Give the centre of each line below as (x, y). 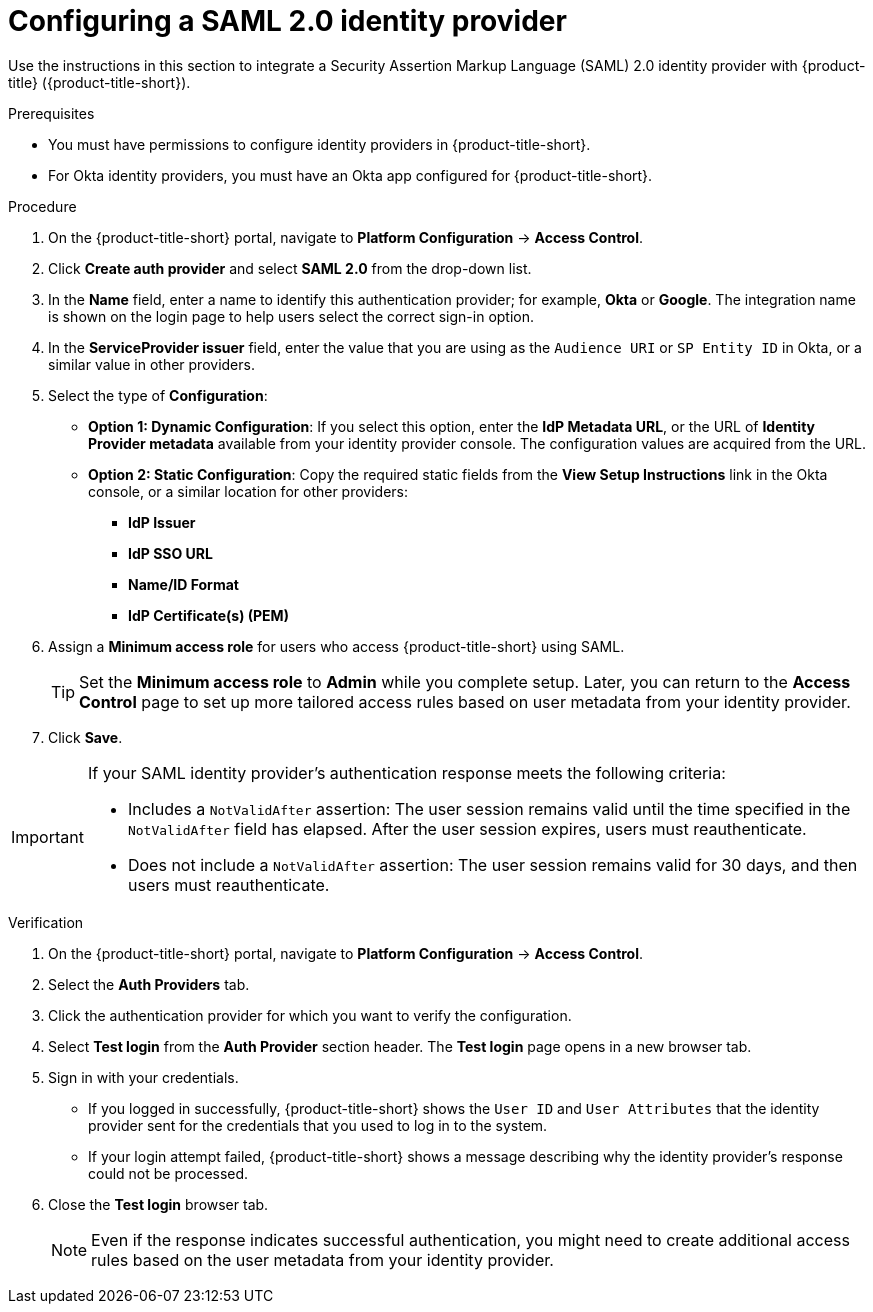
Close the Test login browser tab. (158, 1204)
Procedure (42, 206)
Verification (46, 922)
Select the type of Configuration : (158, 395)
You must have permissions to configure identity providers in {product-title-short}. (319, 144)
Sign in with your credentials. (143, 1077)
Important (47, 836)
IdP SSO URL (170, 553)
